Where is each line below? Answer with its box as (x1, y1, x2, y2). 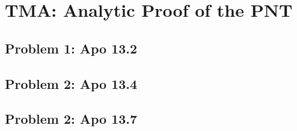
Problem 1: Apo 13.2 (5, 38, 138, 57)
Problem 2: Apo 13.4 (5, 74, 138, 93)
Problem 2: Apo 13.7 (5, 109, 138, 128)
